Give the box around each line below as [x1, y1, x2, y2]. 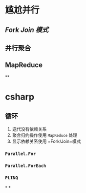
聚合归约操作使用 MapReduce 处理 [12, 132, 78, 138]
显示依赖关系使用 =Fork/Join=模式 [12, 138, 81, 144]
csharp [5, 91, 35, 102]
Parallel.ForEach [5, 163, 46, 168]
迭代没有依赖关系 [12, 126, 47, 132]
